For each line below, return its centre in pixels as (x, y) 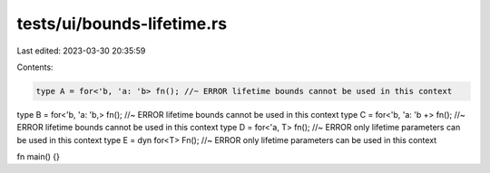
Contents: (35, 67)
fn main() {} (39, 157)
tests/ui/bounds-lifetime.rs (122, 24)
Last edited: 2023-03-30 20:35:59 (81, 51)
